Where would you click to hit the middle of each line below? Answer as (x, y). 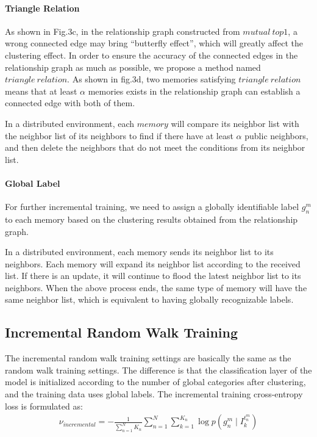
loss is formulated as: (44, 406)
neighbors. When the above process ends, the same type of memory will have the (156, 287)
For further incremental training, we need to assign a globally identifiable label (152, 207)
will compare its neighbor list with (235, 123)
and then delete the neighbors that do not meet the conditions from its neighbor (155, 147)
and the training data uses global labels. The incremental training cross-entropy (154, 394)
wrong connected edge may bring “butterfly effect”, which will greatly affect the (154, 43)
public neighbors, (276, 135)
